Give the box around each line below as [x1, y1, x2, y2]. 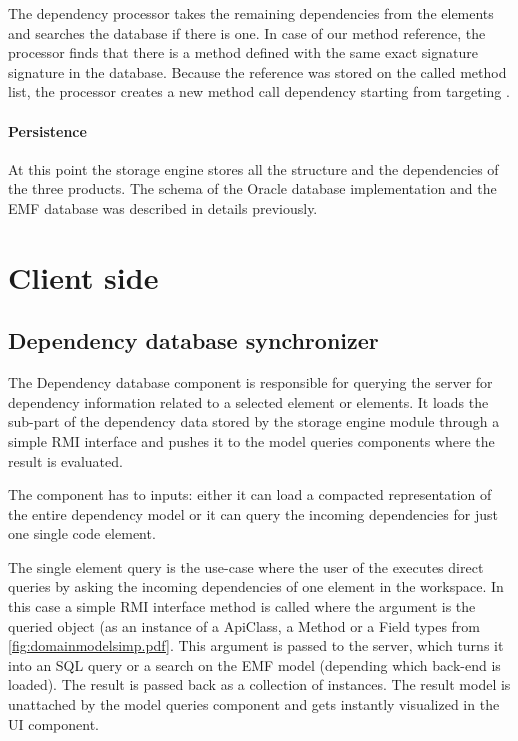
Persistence [8, 120, 87, 141]
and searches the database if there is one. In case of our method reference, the [8, 22, 486, 43]
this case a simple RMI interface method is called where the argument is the [8, 596, 476, 617]
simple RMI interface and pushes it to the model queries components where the [8, 430, 495, 451]
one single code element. [8, 523, 156, 544]
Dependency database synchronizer [8, 325, 379, 356]
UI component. [8, 713, 99, 734]
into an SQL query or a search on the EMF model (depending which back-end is [8, 654, 501, 675]
